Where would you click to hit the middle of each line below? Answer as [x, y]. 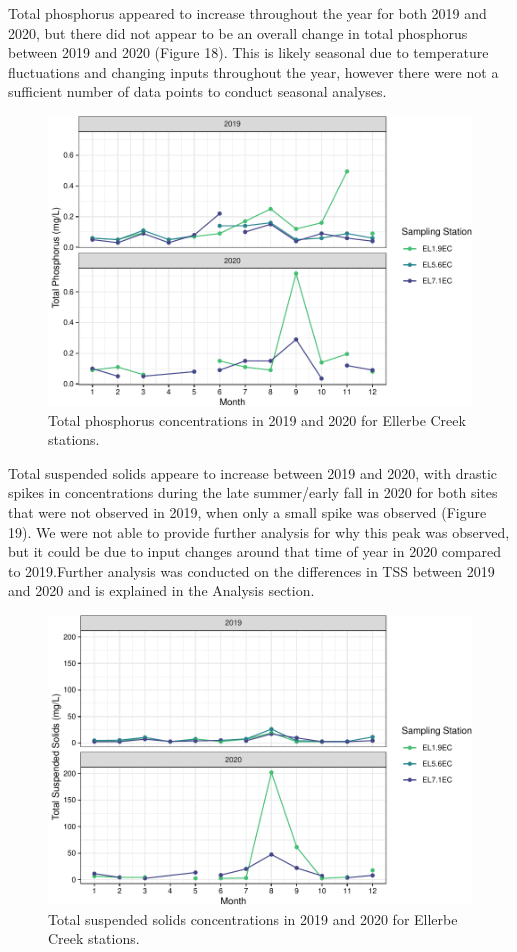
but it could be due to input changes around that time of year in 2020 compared [254, 551]
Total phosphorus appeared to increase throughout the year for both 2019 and [247, 13]
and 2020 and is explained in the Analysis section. [161, 590]
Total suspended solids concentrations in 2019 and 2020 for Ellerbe [253, 918]
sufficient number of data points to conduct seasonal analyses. [197, 91]
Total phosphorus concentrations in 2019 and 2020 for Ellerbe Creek [257, 419]
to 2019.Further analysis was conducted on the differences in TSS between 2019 [251, 570]
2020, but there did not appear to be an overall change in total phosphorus [238, 32]
